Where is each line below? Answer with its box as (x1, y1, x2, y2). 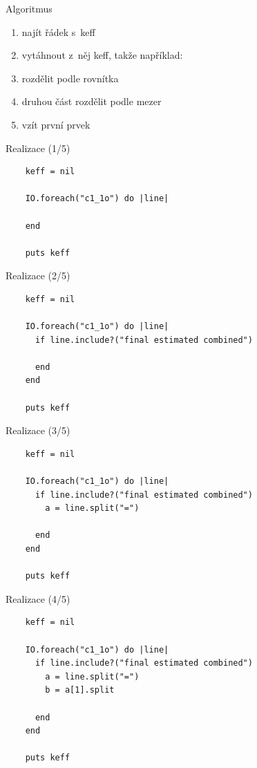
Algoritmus (6, 1, 53, 15)
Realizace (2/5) (6, 268, 70, 283)
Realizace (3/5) (6, 423, 70, 438)
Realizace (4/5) (6, 591, 70, 606)
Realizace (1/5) (6, 140, 70, 155)
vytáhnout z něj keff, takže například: (21, 48, 183, 62)
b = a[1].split (45, 685, 115, 695)
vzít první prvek (21, 117, 91, 131)
